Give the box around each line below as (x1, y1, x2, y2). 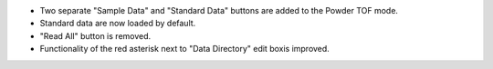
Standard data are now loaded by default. (39, 18, 196, 29)
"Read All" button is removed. (39, 30, 152, 41)
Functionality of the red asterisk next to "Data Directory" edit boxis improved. (39, 44, 330, 54)
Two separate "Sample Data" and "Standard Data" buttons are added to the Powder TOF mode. (39, 5, 399, 15)
